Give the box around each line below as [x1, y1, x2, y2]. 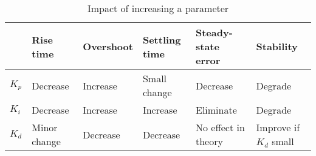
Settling [142, 32, 181, 47]
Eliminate [195, 103, 237, 117]
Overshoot [83, 39, 133, 53]
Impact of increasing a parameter [87, 1, 229, 15]
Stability [256, 39, 298, 53]
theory [195, 134, 223, 148]
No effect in [195, 120, 245, 134]
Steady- [195, 25, 233, 39]
